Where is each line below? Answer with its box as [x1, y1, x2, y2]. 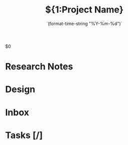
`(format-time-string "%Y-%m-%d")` [46, 20, 122, 26]
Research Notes [5, 61, 73, 72]
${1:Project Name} [45, 4, 124, 15]
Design [5, 84, 36, 95]
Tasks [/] [5, 129, 43, 141]
